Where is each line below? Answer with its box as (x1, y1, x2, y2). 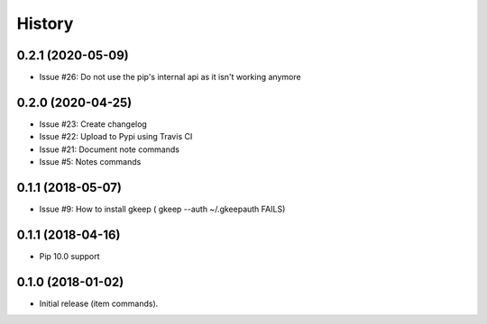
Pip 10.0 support (39, 250, 100, 261)
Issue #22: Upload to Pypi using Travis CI (39, 131, 193, 142)
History (16, 13, 74, 33)
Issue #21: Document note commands (39, 144, 180, 155)
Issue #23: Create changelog (39, 118, 148, 130)
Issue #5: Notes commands (39, 157, 142, 167)
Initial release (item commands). (39, 298, 159, 309)
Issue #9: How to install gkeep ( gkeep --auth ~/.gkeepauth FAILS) (39, 203, 286, 215)
